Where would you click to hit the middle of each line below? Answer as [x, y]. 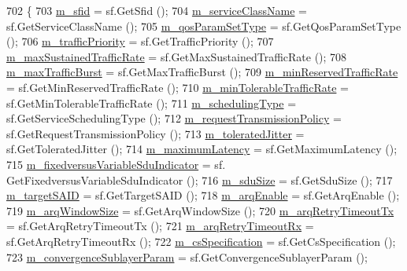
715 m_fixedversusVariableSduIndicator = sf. [116, 164]
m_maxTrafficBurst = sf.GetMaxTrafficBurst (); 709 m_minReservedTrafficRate [202, 72]
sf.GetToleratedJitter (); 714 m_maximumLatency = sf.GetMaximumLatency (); [202, 149]
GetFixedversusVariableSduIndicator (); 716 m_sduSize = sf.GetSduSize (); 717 [200, 179]
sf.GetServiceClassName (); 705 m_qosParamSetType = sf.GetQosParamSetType [204, 26]
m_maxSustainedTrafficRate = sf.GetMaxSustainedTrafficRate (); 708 [177, 56]
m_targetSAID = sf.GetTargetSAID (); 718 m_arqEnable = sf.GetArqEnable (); [203, 195]
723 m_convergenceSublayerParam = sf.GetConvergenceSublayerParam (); [187, 256]
